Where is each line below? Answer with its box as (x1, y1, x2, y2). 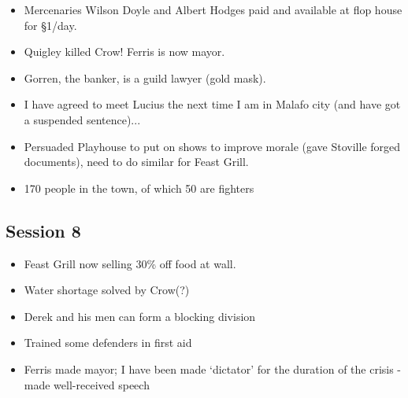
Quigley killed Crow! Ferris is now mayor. (24, 43, 225, 60)
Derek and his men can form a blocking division (24, 308, 256, 324)
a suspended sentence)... (24, 111, 141, 127)
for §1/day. (24, 17, 77, 33)
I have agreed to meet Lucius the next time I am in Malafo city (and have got (24, 96, 401, 112)
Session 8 (6, 218, 81, 242)
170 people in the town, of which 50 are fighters (24, 179, 254, 196)
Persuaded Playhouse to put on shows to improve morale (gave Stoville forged (24, 138, 401, 154)
